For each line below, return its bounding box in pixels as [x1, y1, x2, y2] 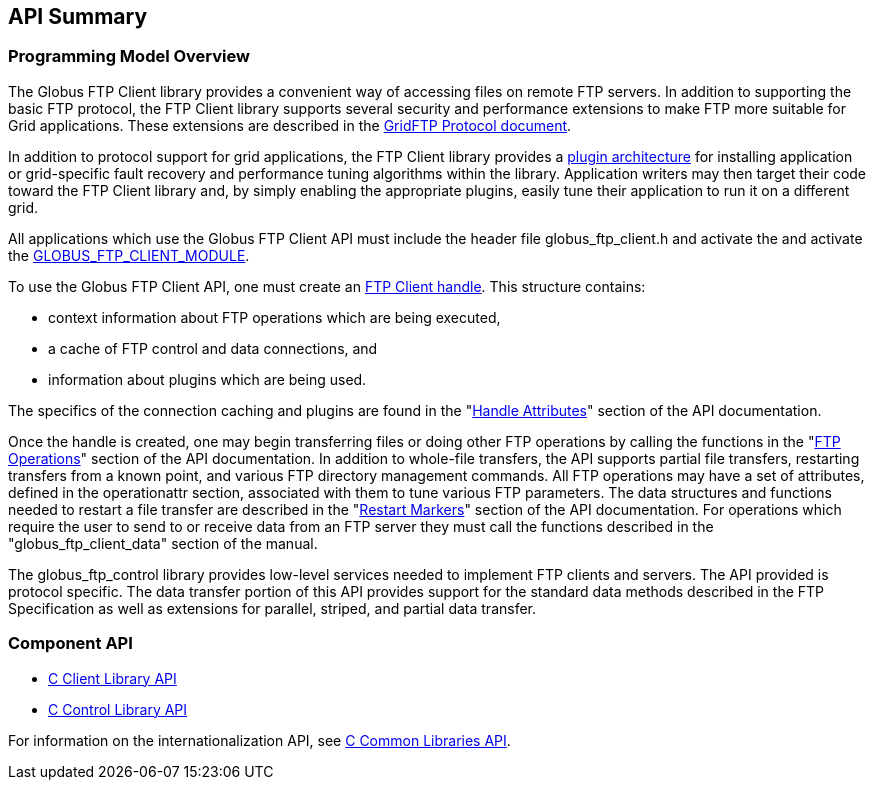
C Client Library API [48, 669, 177, 687]
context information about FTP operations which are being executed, [48, 308, 501, 326]
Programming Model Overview [8, 46, 250, 67]
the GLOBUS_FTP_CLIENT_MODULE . [8, 246, 250, 264]
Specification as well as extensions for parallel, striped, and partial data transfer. [8, 599, 537, 617]
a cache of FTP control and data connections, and [48, 339, 378, 357]
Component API [8, 633, 133, 654]
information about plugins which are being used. [48, 370, 367, 388]
